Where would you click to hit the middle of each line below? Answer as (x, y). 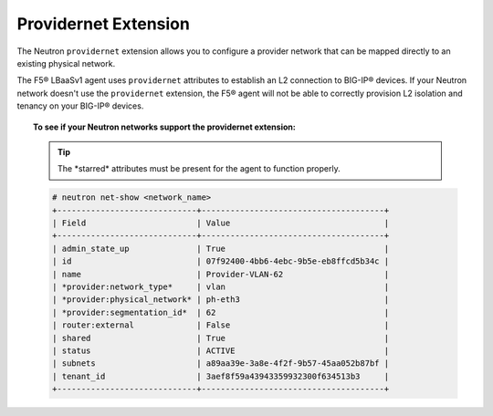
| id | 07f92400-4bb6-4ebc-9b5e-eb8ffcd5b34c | (220, 261)
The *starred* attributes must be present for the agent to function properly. (199, 169)
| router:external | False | (220, 325)
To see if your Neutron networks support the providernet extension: (164, 127)
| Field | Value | (220, 223)
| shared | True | (220, 338)
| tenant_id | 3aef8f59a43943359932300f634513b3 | (220, 376)
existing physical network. (66, 63)
